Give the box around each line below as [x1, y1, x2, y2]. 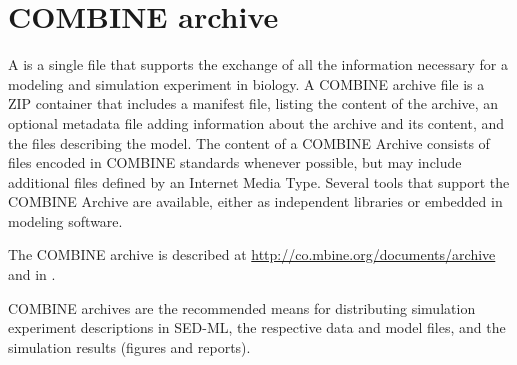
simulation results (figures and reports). [8, 336, 251, 357]
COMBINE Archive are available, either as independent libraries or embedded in [8, 191, 503, 212]
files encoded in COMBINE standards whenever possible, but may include [8, 152, 462, 173]
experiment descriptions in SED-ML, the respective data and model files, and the [8, 317, 506, 338]
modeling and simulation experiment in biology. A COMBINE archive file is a [8, 73, 485, 94]
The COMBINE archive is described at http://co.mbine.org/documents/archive [8, 244, 496, 265]
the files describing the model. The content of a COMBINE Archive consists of [8, 132, 490, 153]
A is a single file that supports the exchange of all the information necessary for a [8, 54, 508, 75]
